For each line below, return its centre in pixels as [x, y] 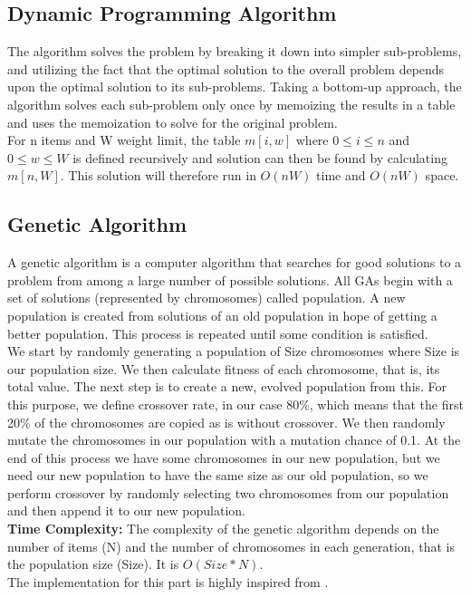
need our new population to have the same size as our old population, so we [218, 475]
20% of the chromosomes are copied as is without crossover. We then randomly [226, 422]
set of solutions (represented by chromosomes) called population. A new [207, 298]
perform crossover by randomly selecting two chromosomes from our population [228, 492]
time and [341, 175]
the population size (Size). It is [93, 564]
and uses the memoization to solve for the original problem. [173, 122]
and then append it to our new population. [126, 510]
